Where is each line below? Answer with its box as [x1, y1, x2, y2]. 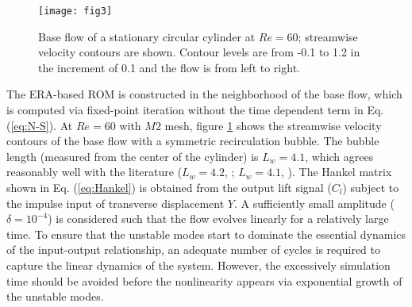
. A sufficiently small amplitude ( [233, 194, 395, 211]
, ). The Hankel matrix [281, 163, 392, 180]
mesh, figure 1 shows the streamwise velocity [164, 117, 382, 133]
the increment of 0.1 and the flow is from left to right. [38, 59, 300, 75]
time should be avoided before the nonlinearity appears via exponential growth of [6, 272, 402, 289]
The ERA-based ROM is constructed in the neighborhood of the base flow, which [6, 86, 402, 102]
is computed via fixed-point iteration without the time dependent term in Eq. [6, 102, 384, 118]
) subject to [342, 179, 399, 195]
